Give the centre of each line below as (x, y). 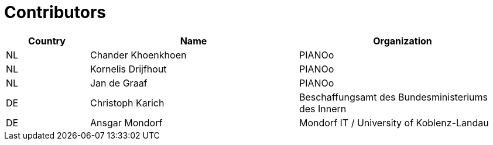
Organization (403, 41)
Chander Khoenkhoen (138, 55)
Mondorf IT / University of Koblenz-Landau (394, 122)
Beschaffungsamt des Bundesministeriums (393, 97)
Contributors (55, 12)
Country (47, 41)
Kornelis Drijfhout (128, 69)
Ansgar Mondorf (126, 122)
